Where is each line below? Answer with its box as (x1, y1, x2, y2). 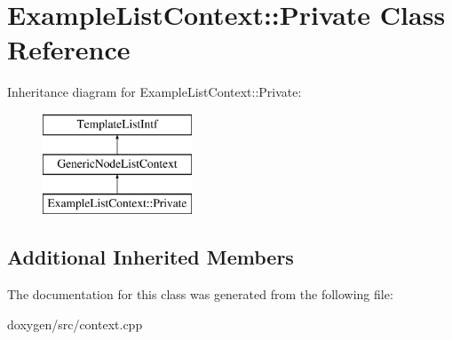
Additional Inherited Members (7, 243, 294, 271)
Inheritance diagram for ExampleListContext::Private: (7, 83, 302, 101)
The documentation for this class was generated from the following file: (7, 285, 393, 304)
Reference (7, 31, 131, 67)
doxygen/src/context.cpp (7, 314, 143, 333)
